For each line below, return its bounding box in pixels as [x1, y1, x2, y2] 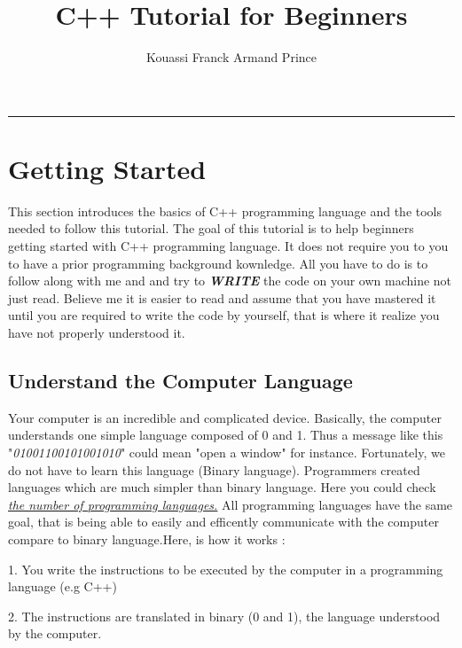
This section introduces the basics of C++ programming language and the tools [8, 201, 442, 220]
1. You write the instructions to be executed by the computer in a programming [8, 559, 443, 578]
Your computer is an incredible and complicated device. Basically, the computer [8, 408, 442, 426]
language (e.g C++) [8, 577, 117, 596]
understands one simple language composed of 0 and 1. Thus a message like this [8, 425, 443, 444]
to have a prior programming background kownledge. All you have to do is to [8, 254, 428, 272]
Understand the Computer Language [8, 366, 353, 394]
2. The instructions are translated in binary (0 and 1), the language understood [8, 606, 441, 625]
